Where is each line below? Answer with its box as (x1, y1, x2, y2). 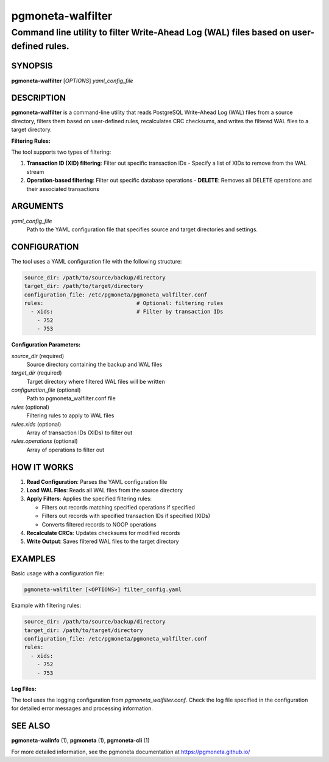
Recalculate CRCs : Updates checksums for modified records (26, 530, 180, 537)
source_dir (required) (11, 352, 65, 359)
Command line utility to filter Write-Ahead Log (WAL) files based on (11, 27, 291, 38)
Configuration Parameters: (11, 341, 81, 348)
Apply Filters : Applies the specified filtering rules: (26, 495, 152, 503)
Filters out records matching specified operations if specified (41, 503, 195, 511)
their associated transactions (26, 185, 100, 192)
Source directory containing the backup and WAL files (26, 361, 163, 368)
